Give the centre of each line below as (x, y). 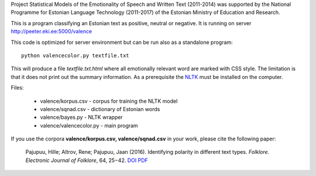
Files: (17, 88)
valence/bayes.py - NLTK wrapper (81, 118)
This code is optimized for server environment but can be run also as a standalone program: (122, 42)
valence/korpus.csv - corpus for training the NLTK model (109, 101)
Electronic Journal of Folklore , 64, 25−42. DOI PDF (87, 160)
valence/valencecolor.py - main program (89, 125)
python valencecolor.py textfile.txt (75, 55)
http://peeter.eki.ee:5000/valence (51, 32)
